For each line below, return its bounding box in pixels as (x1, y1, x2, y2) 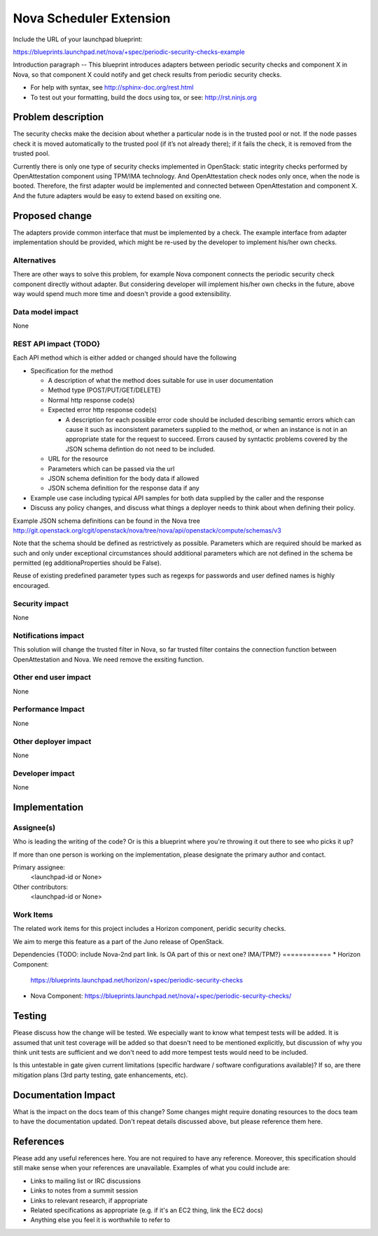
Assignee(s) (13, 822, 56, 832)
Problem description (13, 111, 104, 123)
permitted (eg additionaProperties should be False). (13, 559, 162, 567)
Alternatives (13, 255, 56, 265)
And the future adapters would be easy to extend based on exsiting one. (13, 191, 222, 199)
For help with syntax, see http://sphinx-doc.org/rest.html (30, 83, 194, 92)
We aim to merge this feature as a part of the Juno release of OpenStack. (13, 937, 224, 946)
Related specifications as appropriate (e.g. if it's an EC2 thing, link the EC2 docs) (30, 1206, 263, 1214)
